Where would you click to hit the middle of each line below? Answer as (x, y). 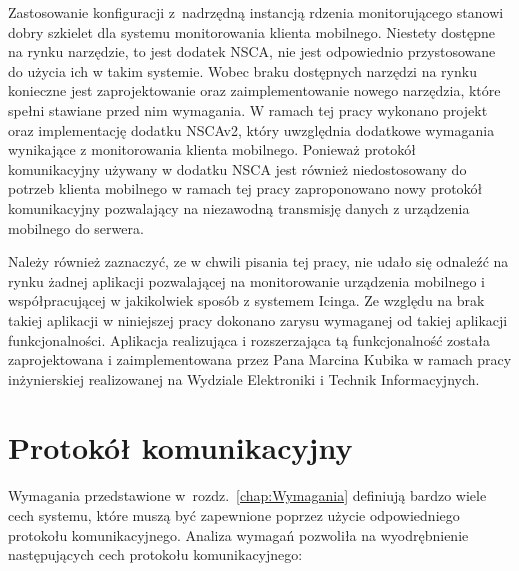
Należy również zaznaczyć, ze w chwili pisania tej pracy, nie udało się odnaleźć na (258, 261)
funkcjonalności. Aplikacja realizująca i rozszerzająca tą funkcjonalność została (249, 339)
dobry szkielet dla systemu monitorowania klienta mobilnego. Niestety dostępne (251, 31)
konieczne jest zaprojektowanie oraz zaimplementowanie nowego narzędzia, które (254, 90)
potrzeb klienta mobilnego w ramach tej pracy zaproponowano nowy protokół (245, 188)
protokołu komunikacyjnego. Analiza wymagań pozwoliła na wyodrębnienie (238, 534)
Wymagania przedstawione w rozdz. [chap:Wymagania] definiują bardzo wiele (247, 495)
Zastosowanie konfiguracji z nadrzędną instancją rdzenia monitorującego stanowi (256, 12)
